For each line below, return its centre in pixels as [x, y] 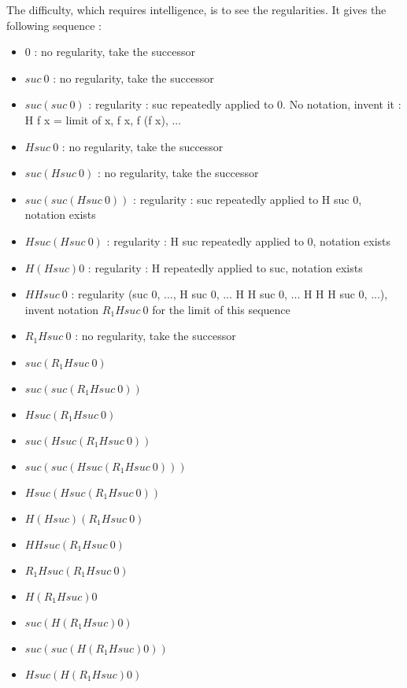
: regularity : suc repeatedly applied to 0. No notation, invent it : [245, 104]
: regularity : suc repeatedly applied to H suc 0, [248, 199]
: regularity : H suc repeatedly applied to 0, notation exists [249, 240]
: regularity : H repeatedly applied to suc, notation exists [225, 267]
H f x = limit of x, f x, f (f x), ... [103, 119]
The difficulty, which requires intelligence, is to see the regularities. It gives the [196, 9]
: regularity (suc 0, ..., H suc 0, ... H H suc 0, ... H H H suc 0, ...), [229, 294]
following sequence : [54, 25]
